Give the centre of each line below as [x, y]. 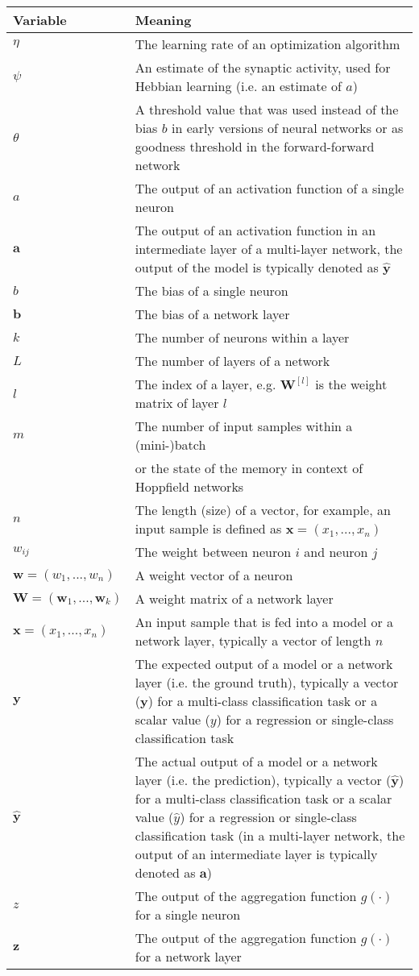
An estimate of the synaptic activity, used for [263, 67]
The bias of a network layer [212, 314]
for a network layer [188, 956]
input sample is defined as [208, 528]
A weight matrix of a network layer [234, 598]
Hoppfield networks [189, 486]
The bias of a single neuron [212, 291]
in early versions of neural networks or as [287, 128]
